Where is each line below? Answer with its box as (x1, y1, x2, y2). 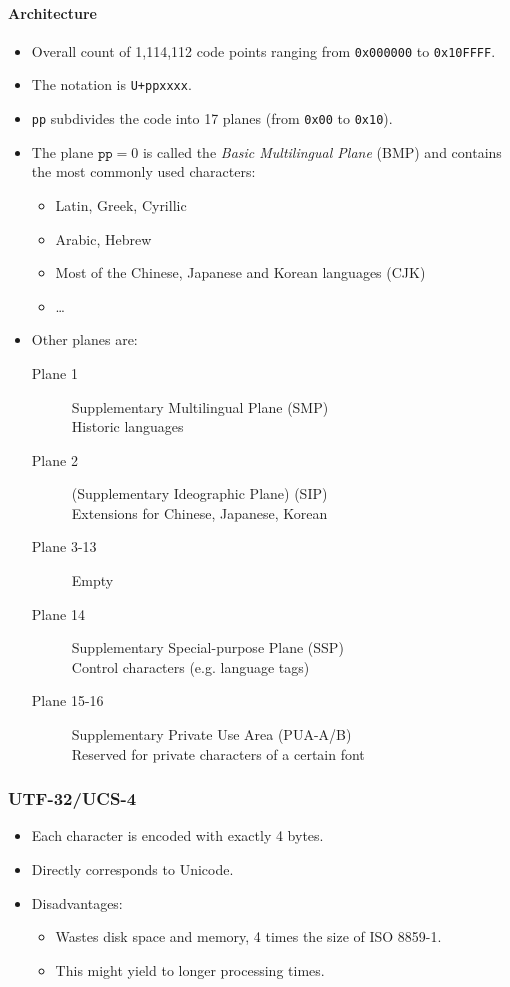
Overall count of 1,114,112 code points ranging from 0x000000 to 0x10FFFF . (31, 40, 496, 61)
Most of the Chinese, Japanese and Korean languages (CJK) (55, 262, 426, 283)
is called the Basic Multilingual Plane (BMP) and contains (142, 141, 502, 162)
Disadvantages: (31, 892, 123, 913)
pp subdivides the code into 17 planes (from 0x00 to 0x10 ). (31, 108, 393, 129)
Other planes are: (31, 329, 138, 350)
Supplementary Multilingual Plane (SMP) (71, 396, 329, 417)
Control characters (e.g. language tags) (71, 656, 310, 677)
